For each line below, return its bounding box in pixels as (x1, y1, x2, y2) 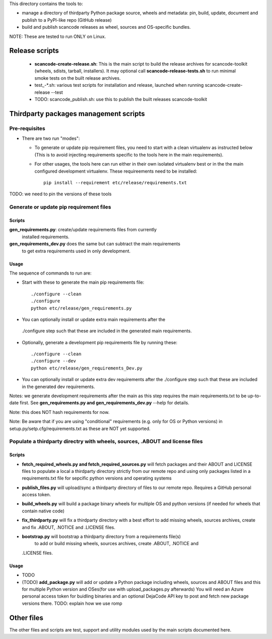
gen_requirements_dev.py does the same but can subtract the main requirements (9, 241, 181, 247)
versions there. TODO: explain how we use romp (22, 600, 123, 606)
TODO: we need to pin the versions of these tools (9, 191, 112, 197)
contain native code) (22, 508, 65, 514)
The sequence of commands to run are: (9, 270, 92, 276)
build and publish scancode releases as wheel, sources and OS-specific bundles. (22, 24, 191, 30)
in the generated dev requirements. (22, 384, 95, 390)
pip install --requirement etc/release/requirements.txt (43, 180, 187, 186)
